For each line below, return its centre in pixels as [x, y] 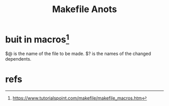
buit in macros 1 [37, 39]
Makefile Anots [84, 9]
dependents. [18, 59]
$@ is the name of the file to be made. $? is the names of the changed [78, 54]
